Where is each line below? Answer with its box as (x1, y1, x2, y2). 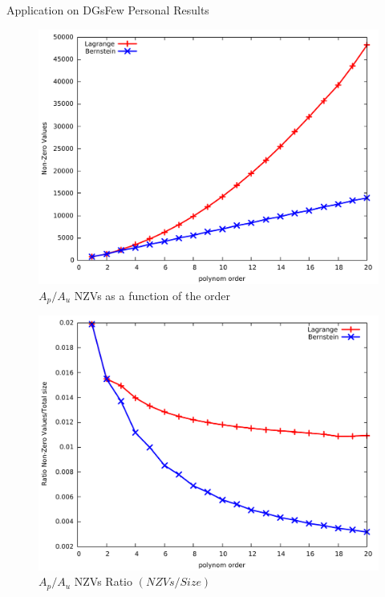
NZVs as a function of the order (74, 286, 231, 303)
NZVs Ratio (74, 573, 132, 590)
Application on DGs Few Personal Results (6, 2, 209, 18)
